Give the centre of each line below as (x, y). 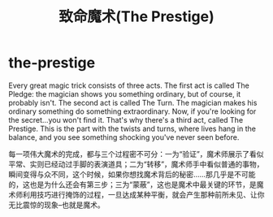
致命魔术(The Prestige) (136, 17)
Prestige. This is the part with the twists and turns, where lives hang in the (132, 128)
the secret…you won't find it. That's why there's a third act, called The (126, 119)
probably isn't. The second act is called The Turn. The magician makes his (133, 102)
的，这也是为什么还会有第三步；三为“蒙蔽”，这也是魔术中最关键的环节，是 (133, 184)
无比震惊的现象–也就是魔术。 (56, 205)
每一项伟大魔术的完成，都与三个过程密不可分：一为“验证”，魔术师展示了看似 (136, 154)
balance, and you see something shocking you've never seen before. (124, 137)
